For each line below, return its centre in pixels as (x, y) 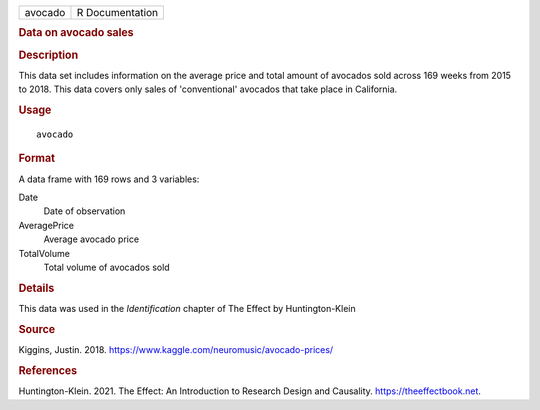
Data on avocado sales (76, 33)
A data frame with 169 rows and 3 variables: (109, 179)
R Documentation (117, 12)
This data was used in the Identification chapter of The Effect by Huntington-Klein (187, 309)
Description (48, 55)
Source (37, 329)
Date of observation (84, 211)
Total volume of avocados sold (106, 267)
